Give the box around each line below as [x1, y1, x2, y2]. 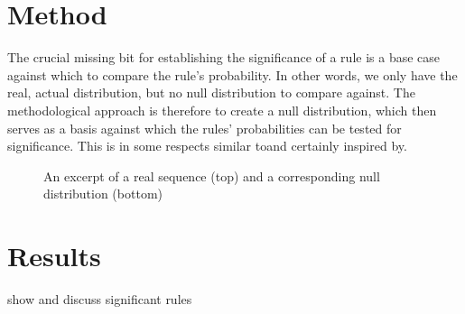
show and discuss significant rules [7, 290, 192, 308]
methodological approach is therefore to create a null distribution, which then [7, 100, 437, 119]
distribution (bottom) [43, 184, 163, 203]
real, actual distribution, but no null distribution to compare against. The [7, 83, 415, 102]
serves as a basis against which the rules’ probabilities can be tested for [7, 118, 402, 137]
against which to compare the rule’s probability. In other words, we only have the [7, 65, 458, 84]
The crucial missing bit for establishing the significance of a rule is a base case [7, 48, 441, 67]
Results [7, 237, 101, 274]
